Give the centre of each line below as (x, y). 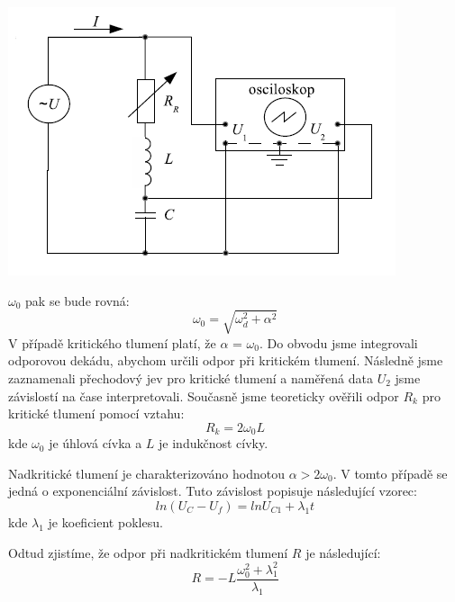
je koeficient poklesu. (105, 521)
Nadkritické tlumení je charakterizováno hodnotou (146, 473)
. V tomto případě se (390, 473)
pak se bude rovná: (77, 300)
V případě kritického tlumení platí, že (112, 342)
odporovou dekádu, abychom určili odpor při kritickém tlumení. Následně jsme (226, 360)
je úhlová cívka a (96, 443)
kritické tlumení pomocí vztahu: (96, 413)
